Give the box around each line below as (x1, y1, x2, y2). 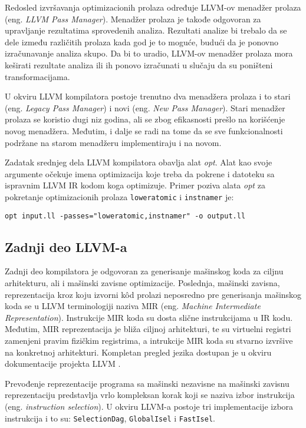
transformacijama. (5, 70, 70, 82)
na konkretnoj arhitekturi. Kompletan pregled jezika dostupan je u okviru (5, 346, 272, 358)
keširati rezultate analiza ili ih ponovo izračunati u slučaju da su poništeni (5, 58, 273, 71)
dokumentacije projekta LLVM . (5, 357, 121, 370)
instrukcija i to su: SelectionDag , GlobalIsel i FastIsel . (5, 412, 215, 424)
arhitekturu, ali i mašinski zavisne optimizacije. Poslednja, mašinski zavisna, (5, 277, 280, 289)
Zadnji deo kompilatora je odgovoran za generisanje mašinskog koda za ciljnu (5, 265, 284, 277)
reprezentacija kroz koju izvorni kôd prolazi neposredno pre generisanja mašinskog (5, 288, 302, 300)
